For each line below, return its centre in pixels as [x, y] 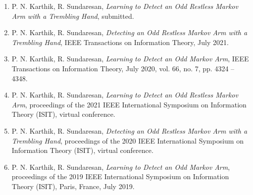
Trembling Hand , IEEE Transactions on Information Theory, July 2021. [120, 42]
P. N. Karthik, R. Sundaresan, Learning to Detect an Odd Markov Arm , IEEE [130, 59]
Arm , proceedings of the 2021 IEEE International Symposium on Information [129, 104]
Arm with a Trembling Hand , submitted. [73, 16]
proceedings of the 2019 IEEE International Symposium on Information [120, 176]
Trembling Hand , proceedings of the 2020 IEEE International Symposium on [127, 140]
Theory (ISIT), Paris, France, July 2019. [73, 186]
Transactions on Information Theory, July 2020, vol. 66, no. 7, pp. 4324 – [123, 68]
